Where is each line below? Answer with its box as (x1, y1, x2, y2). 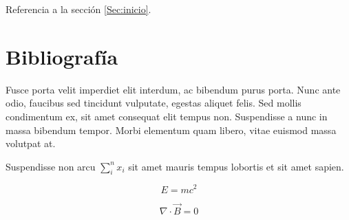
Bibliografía (6, 42, 118, 70)
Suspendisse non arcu (6, 159, 96, 173)
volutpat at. (6, 136, 56, 151)
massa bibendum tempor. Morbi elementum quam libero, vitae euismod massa (6, 122, 337, 137)
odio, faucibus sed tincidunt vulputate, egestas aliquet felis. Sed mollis (6, 96, 302, 110)
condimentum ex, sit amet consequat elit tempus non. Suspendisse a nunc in (6, 109, 328, 123)
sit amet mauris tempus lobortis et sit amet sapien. (128, 159, 344, 173)
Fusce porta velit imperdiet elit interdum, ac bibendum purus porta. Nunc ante (6, 82, 341, 96)
